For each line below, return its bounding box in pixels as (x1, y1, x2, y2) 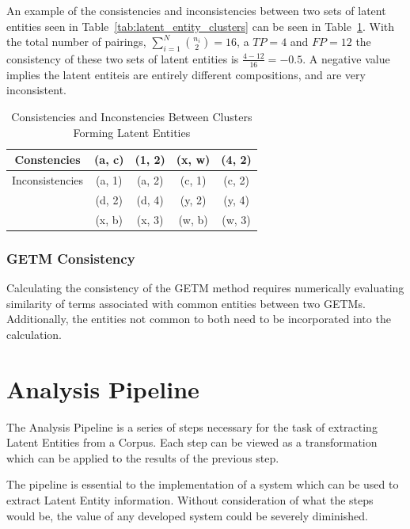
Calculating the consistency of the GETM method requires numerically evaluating (6, 280, 404, 296)
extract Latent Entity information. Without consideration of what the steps (6, 491, 374, 508)
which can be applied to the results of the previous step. (6, 449, 279, 466)
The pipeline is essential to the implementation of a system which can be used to (6, 476, 399, 493)
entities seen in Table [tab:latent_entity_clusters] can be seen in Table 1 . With (6, 17, 395, 34)
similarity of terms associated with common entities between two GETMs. (6, 295, 366, 311)
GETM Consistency (6, 248, 135, 268)
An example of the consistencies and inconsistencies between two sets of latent (6, 2, 386, 18)
